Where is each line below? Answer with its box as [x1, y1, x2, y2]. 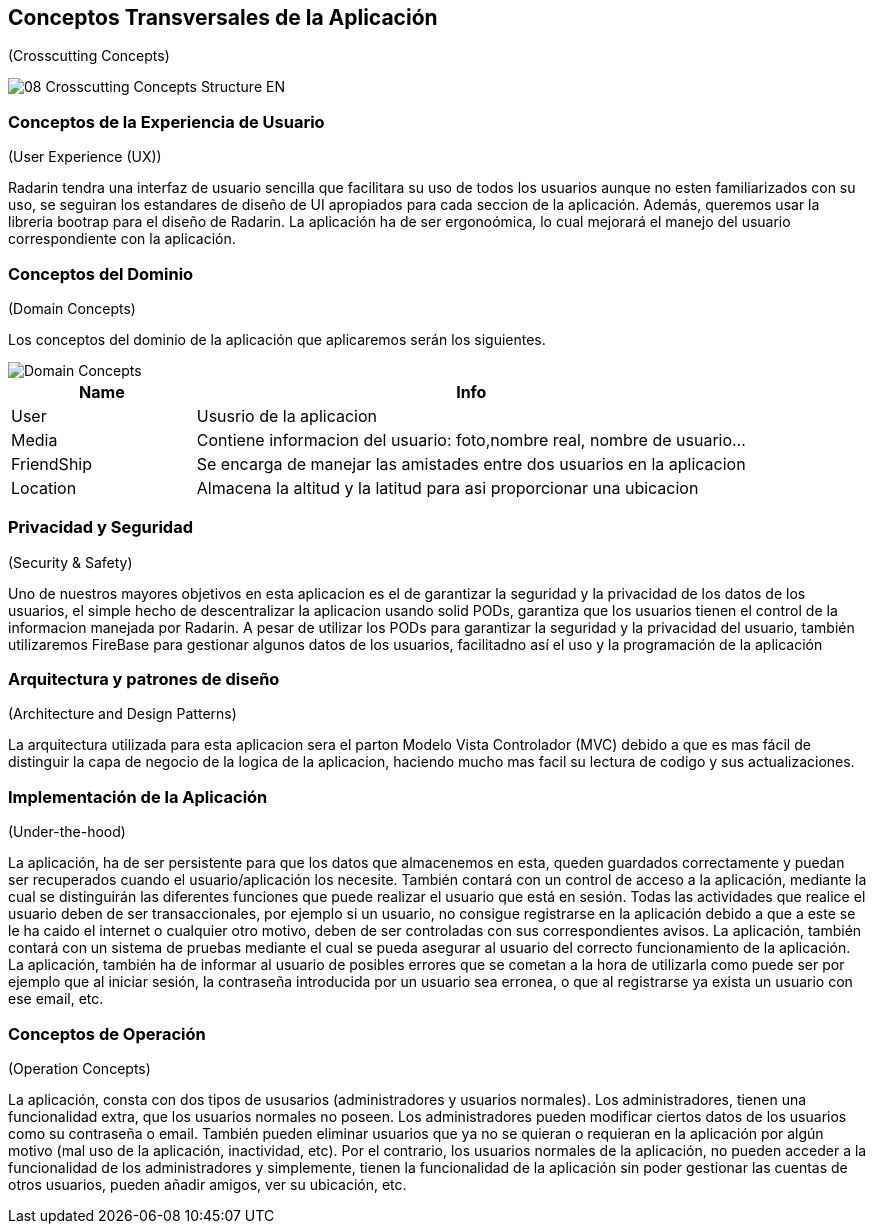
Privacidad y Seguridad [8, 517, 193, 538]
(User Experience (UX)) [8, 148, 162, 166]
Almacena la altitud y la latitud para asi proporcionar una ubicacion [196, 477, 699, 498]
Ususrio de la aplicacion [196, 405, 377, 426]
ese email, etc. [8, 990, 104, 1008]
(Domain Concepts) [8, 299, 136, 317]
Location [11, 477, 77, 498]
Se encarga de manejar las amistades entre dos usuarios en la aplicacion [196, 453, 746, 474]
